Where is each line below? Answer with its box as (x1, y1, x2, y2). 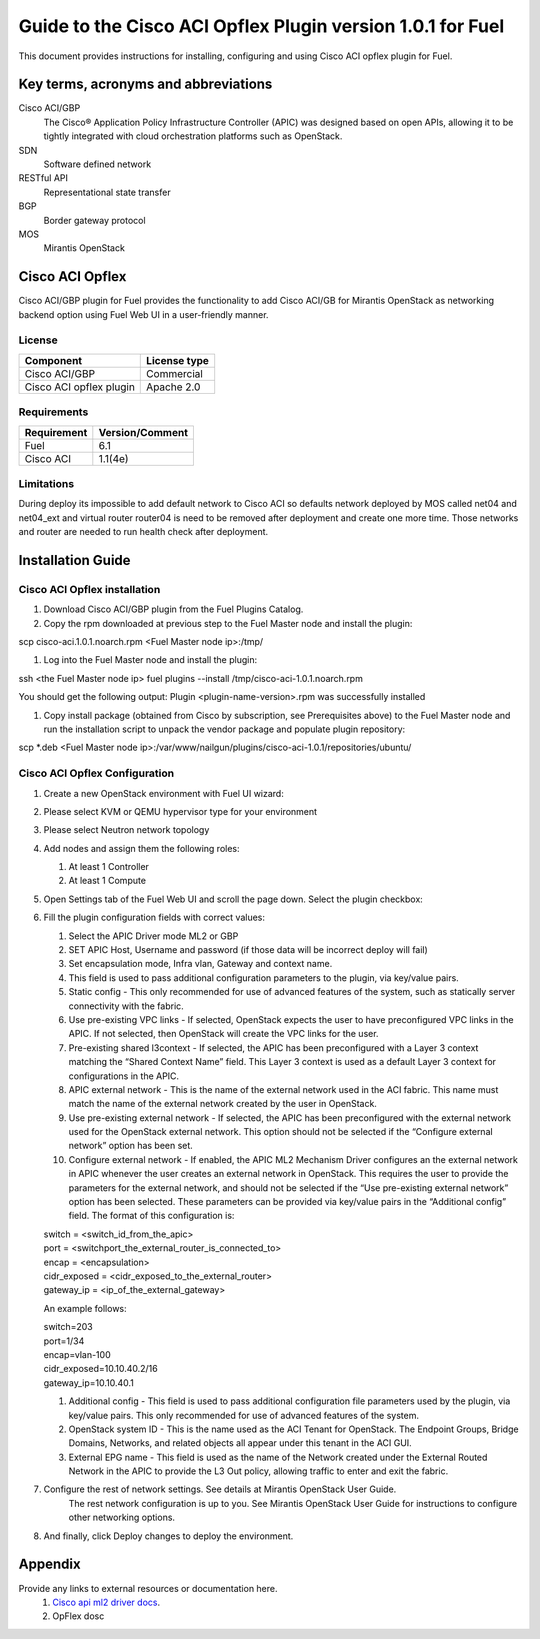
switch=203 (43, 1321, 94, 1333)
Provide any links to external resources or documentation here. (18, 1582, 279, 1594)
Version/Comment (98, 425, 189, 439)
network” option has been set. (68, 1140, 194, 1152)
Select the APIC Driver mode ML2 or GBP (68, 930, 239, 942)
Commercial (146, 366, 204, 380)
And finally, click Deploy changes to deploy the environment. (43, 1530, 294, 1542)
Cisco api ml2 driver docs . (52, 1596, 160, 1608)
